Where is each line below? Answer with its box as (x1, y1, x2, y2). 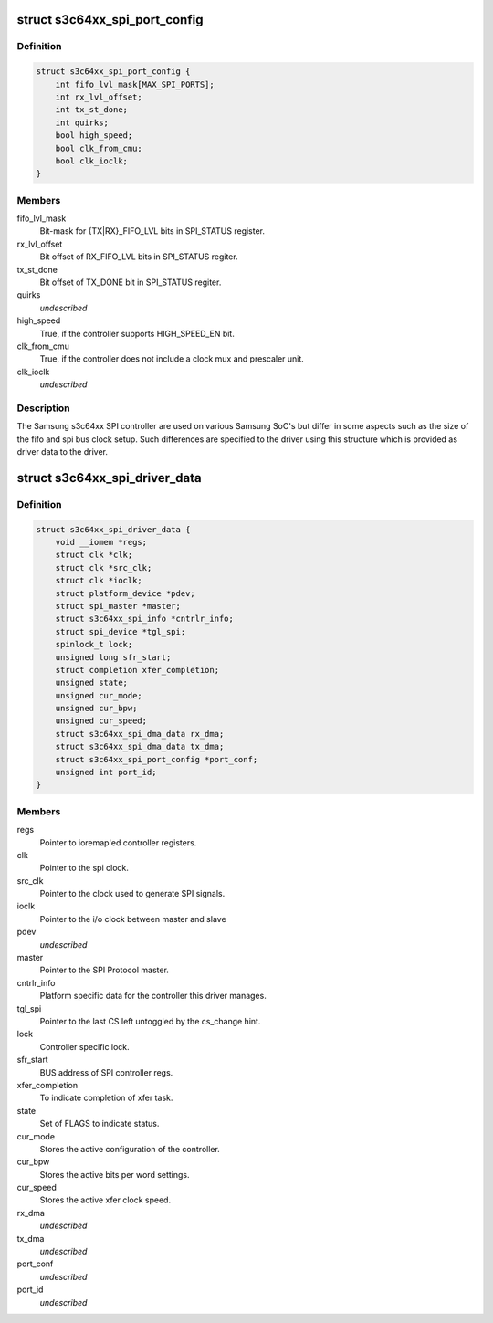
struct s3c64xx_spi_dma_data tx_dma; (55, 741, 225, 752)
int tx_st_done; (55, 105, 128, 115)
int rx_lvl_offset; (55, 91, 143, 102)
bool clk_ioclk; (55, 155, 128, 166)
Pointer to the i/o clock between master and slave (39, 913, 227, 924)
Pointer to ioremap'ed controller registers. (39, 836, 197, 848)
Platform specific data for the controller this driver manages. (39, 991, 267, 1002)
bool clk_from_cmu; (55, 142, 143, 153)
